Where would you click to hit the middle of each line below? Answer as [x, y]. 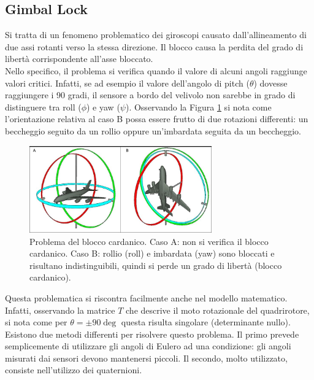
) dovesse [270, 83]
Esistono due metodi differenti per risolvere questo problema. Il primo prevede [152, 334]
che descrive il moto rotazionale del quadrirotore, [218, 310]
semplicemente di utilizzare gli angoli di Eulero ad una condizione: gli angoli [148, 346]
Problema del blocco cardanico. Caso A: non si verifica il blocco [149, 241]
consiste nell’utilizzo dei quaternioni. [74, 370]
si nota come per [36, 322]
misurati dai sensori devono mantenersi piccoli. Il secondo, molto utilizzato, [146, 358]
